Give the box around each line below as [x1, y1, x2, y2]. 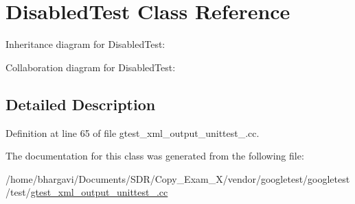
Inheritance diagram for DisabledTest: [5, 37, 165, 51]
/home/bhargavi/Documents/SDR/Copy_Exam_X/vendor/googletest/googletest [5, 171, 350, 186]
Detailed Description [5, 93, 156, 114]
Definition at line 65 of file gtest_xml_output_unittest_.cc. [5, 125, 260, 140]
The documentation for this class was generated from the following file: [5, 149, 304, 163]
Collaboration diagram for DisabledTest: [5, 60, 176, 74]
